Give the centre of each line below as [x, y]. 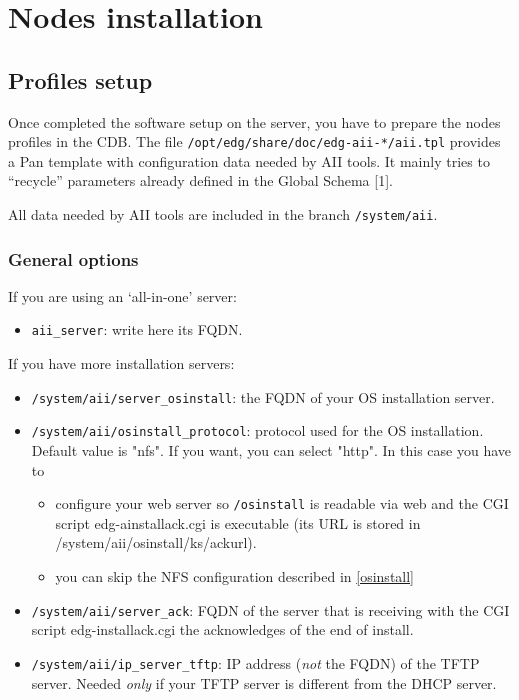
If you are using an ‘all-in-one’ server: [122, 295]
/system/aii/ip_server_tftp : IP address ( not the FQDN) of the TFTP [255, 662]
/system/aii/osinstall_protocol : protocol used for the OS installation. [257, 430]
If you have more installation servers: [121, 363]
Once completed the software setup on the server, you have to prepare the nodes [254, 121]
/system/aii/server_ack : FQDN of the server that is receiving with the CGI [270, 609]
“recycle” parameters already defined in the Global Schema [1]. [200, 180]
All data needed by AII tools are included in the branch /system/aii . [223, 214]
